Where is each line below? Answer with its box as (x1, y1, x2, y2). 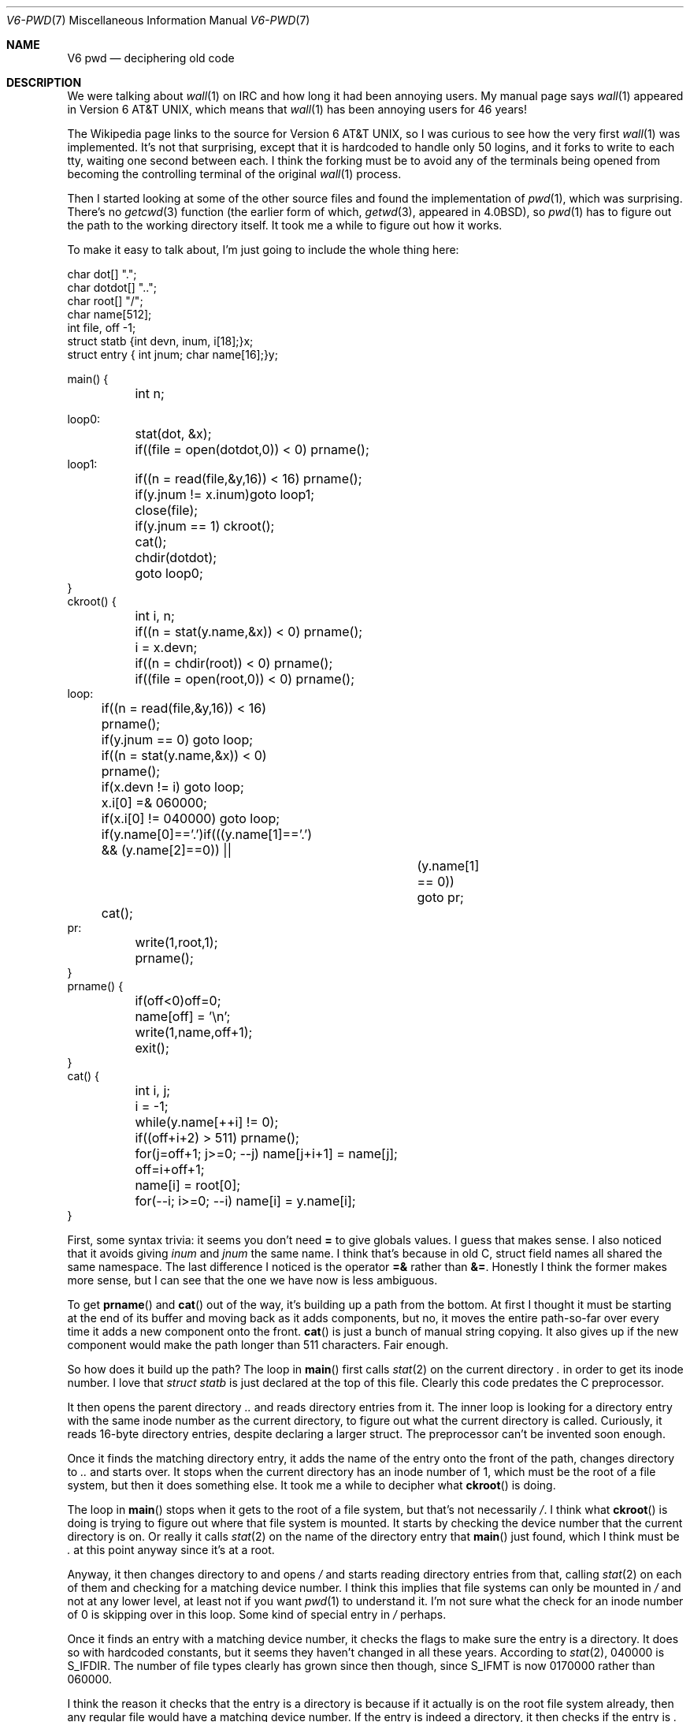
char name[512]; (67, 307, 152, 321)
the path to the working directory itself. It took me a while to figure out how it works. (67, 218, 503, 232)
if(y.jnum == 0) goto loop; (101, 732, 254, 747)
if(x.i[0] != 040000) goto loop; (101, 811, 280, 826)
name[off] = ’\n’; (135, 1008, 231, 1024)
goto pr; (417, 889, 464, 905)
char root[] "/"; (67, 294, 143, 307)
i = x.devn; (135, 639, 198, 655)
